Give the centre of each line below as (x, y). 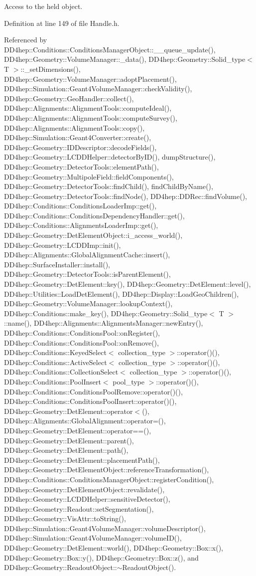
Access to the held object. (43, 6)
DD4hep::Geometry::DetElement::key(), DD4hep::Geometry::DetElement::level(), (128, 284)
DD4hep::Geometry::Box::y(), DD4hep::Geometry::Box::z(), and (101, 557)
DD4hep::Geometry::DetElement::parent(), (69, 440)
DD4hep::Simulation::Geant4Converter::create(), (78, 137)
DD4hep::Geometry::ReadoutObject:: (61, 567)
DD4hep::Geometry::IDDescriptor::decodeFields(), (80, 147)
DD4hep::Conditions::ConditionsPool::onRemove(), (81, 342)
